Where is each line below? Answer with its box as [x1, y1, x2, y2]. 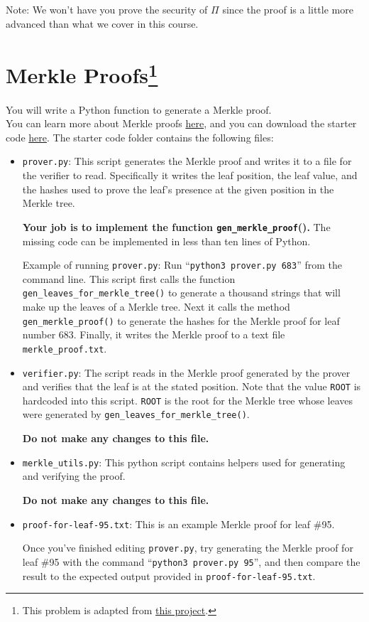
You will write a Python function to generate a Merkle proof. [6, 102, 272, 117]
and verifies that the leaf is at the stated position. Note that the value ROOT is [22, 379, 361, 394]
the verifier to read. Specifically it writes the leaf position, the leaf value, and [22, 168, 358, 183]
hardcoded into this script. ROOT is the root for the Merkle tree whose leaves [22, 392, 353, 407]
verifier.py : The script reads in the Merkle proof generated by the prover [22, 365, 351, 380]
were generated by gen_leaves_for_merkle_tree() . [22, 407, 250, 422]
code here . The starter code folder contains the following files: [6, 129, 274, 144]
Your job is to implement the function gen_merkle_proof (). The [22, 219, 331, 234]
